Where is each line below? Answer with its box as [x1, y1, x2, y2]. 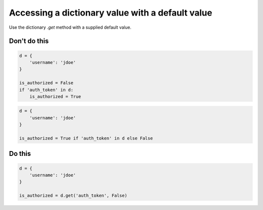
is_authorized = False [19, 80, 74, 86]
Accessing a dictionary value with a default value [9, 7, 212, 18]
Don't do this [9, 37, 49, 45]
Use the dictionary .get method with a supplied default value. [9, 24, 131, 30]
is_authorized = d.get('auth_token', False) [19, 193, 128, 198]
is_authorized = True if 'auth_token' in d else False [19, 135, 153, 141]
